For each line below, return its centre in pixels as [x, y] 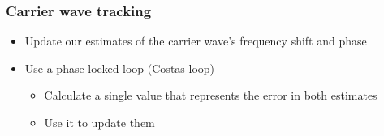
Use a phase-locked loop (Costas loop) [120, 68]
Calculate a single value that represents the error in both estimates [211, 95]
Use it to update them [99, 122]
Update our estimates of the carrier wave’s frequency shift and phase [196, 41]
